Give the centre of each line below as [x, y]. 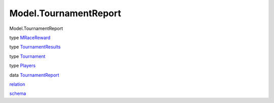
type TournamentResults [35, 47]
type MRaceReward [30, 38]
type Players [22, 65]
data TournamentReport [34, 75]
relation [17, 84]
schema [18, 93]
